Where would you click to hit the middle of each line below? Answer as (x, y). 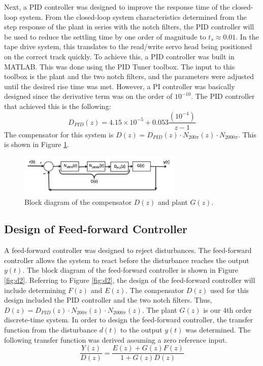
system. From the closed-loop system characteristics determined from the (133, 16)
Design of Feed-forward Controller (96, 229)
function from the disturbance (51, 330)
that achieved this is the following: (58, 106)
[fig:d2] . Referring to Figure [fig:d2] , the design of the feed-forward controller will (130, 280)
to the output (141, 330)
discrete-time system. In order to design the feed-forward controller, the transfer (129, 320)
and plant (173, 202)
